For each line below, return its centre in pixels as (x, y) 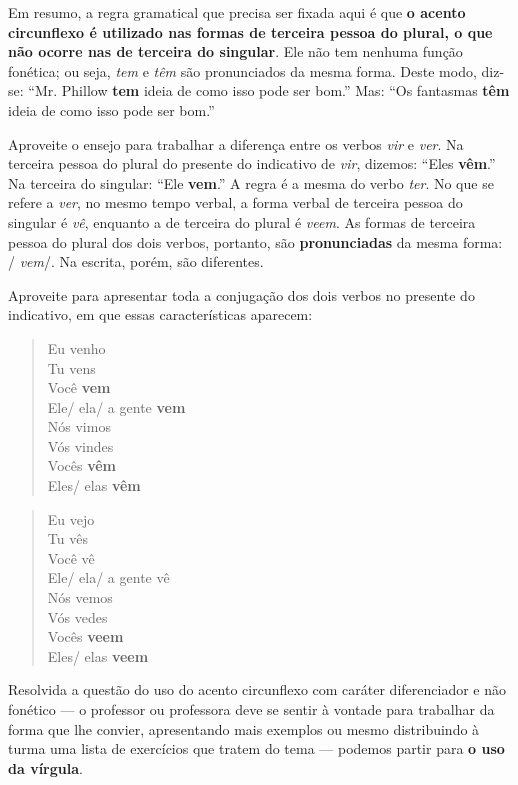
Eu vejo (71, 518)
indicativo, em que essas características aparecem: (160, 314)
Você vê (71, 557)
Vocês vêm (81, 465)
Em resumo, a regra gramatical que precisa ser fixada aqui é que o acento (237, 12)
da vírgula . (45, 767)
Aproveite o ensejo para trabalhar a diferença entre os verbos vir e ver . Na (236, 143)
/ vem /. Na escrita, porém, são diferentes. (136, 261)
